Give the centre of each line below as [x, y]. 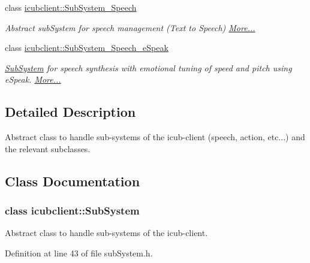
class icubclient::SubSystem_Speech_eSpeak [87, 48]
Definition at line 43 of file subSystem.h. [79, 253]
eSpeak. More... [33, 79]
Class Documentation [73, 181]
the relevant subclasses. [48, 148]
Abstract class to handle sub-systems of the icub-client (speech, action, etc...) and [155, 137]
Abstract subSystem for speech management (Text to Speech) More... [130, 27]
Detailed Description [70, 112]
